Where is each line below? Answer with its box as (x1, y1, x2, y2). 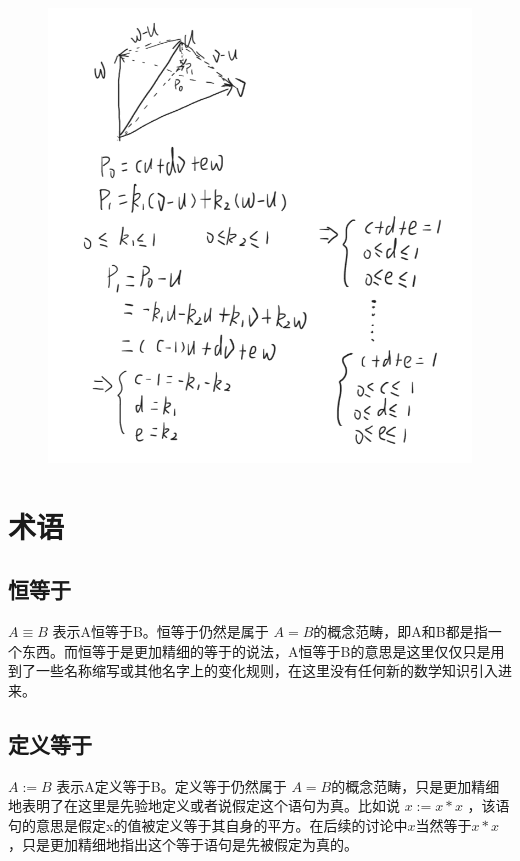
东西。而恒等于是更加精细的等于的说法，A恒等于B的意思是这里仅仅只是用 (21, 640, 505, 661)
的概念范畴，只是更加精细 (331, 775, 500, 796)
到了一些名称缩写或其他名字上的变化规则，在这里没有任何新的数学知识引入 (8, 660, 498, 681)
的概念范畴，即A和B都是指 (313, 620, 488, 641)
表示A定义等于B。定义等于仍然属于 (56, 775, 287, 796)
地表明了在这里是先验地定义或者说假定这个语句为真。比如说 (8, 795, 400, 816)
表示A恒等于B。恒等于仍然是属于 (52, 620, 269, 641)
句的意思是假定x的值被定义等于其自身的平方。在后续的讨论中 (8, 814, 408, 835)
